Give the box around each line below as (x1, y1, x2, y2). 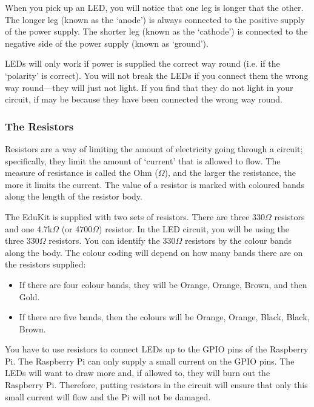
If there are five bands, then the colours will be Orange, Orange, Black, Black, (19, 311, 310, 323)
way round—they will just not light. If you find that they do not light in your (5, 81, 293, 93)
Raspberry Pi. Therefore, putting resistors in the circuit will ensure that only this (5, 378, 308, 391)
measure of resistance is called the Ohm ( (5, 166, 158, 179)
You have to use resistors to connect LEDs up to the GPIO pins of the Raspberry (5, 343, 309, 355)
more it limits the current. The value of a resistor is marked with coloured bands (5, 178, 305, 190)
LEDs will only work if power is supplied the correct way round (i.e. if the (5, 57, 280, 70)
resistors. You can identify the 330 (48, 234, 176, 247)
